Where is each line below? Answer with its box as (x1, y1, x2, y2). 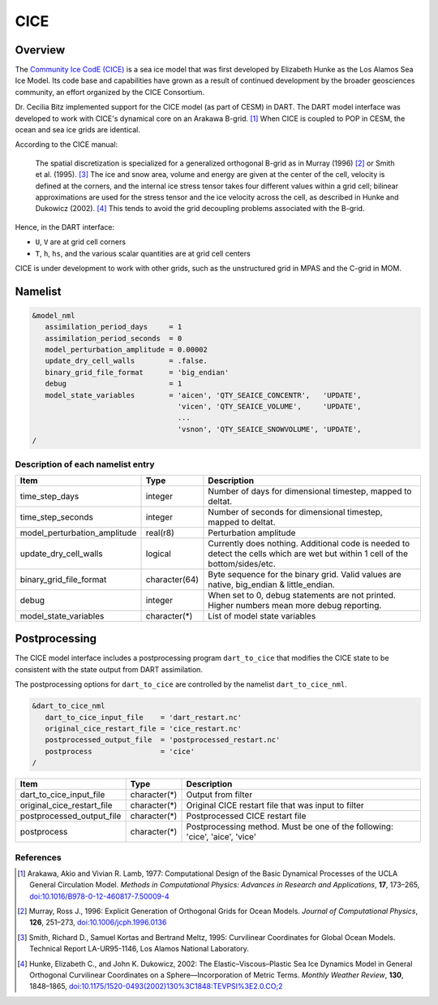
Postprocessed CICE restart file (186, 810, 307, 822)
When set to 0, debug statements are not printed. (208, 589, 397, 601)
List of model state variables (208, 610, 316, 621)
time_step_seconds (19, 511, 93, 523)
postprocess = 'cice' (45, 747, 195, 756)
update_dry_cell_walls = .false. (45, 356, 208, 365)
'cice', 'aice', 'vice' (186, 831, 257, 843)
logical (145, 548, 172, 559)
